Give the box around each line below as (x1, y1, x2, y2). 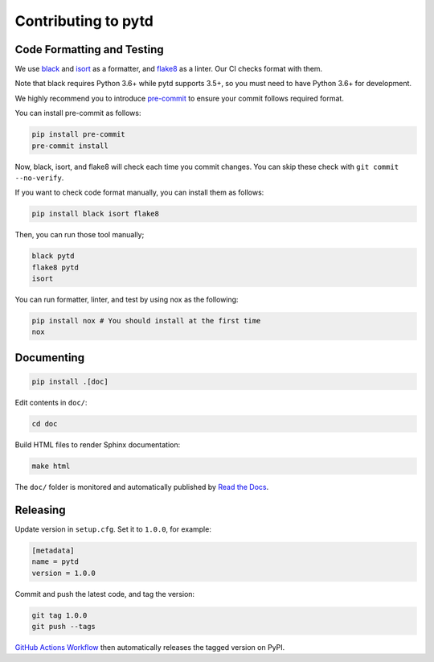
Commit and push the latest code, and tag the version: (14, 589, 195, 598)
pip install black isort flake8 (31, 209, 160, 219)
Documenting (14, 351, 84, 364)
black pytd (31, 252, 75, 261)
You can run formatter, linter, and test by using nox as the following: (14, 294, 239, 305)
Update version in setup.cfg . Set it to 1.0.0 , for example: (14, 524, 212, 534)
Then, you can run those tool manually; (14, 230, 145, 240)
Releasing (14, 503, 66, 516)
